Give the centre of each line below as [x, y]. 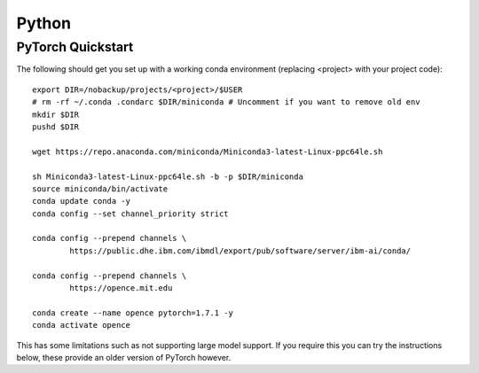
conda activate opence [82, 325]
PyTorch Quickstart [75, 47]
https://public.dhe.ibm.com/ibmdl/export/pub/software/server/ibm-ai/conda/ [240, 251]
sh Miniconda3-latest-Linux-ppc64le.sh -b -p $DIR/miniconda [168, 176]
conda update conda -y [82, 201]
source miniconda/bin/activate [100, 189]
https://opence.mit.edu [121, 288]
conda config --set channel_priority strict [131, 214]
